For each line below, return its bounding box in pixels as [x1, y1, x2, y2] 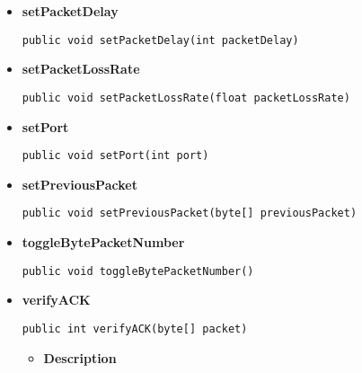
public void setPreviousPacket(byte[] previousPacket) [22, 207, 358, 220]
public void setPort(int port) [22, 149, 209, 163]
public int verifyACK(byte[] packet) [22, 322, 248, 335]
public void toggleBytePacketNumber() [22, 264, 254, 278]
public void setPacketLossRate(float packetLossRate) [22, 91, 350, 104]
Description [43, 348, 117, 367]
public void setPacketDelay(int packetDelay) [22, 33, 299, 47]
